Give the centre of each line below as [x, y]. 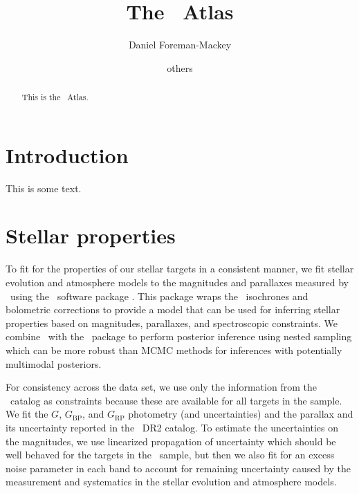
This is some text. [44, 188]
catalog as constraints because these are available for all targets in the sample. [176, 400]
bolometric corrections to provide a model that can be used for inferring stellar [173, 309]
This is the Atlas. [55, 97]
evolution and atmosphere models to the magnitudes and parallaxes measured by [177, 282]
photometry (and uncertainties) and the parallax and [241, 414]
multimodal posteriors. [54, 363]
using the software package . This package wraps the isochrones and [159, 296]
